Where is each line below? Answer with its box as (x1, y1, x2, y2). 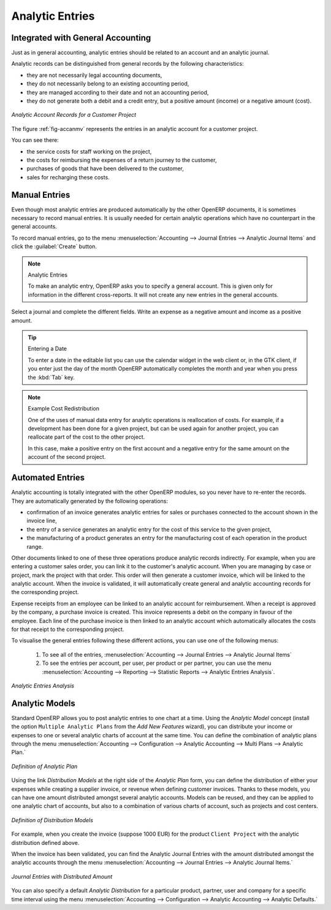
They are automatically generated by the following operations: (11, 497, 169, 504)
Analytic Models (11, 698, 76, 708)
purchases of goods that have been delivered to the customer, (26, 165, 184, 172)
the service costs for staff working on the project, (26, 147, 152, 155)
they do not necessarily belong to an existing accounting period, (26, 80, 189, 87)
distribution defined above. (11, 839, 80, 846)
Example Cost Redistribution (28, 405, 99, 412)
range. (26, 543, 44, 550)
